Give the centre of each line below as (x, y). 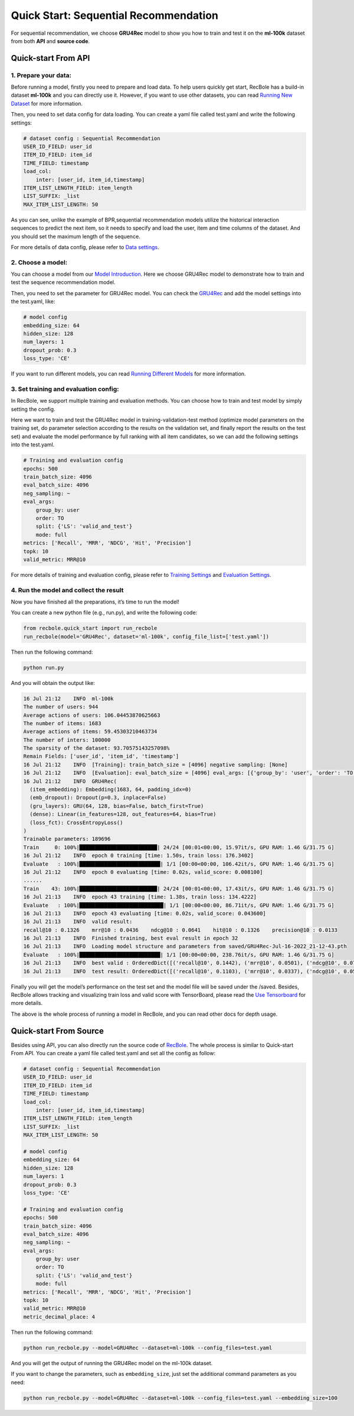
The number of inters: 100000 (67, 740)
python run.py (44, 668)
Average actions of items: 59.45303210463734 (90, 732)
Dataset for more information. (47, 103)
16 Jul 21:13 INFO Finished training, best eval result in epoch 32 (131, 938)
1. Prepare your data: (41, 75)
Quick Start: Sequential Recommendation (114, 15)
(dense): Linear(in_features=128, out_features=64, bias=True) (123, 814)
